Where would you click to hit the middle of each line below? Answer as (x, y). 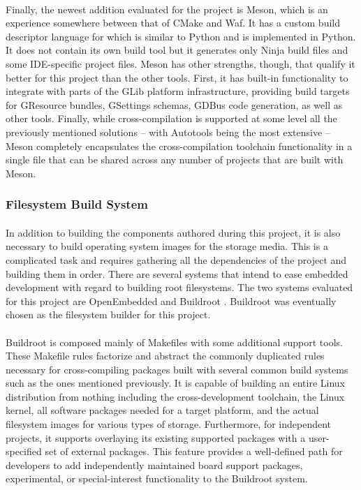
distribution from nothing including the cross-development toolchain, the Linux (175, 396)
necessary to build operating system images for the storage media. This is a (167, 246)
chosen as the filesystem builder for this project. (108, 314)
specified (24, 451)
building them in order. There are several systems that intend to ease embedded (177, 273)
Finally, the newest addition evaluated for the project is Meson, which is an (167, 9)
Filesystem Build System (77, 204)
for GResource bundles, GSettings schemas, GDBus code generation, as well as (174, 104)
